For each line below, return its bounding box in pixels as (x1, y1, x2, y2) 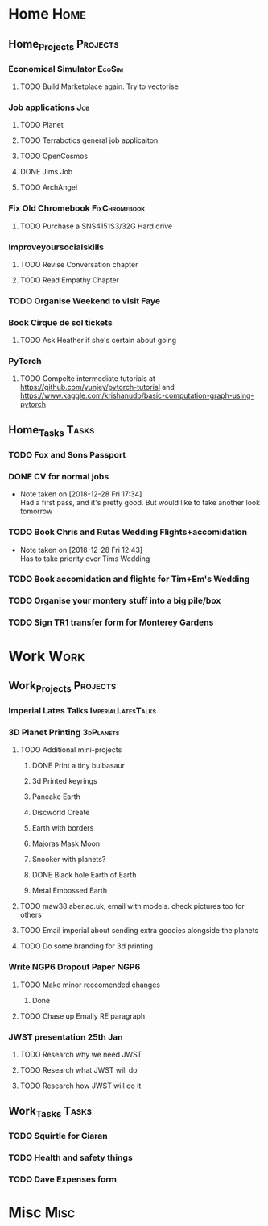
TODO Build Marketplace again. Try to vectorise (19, 82, 179, 91)
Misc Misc (8, 1203, 76, 1222)
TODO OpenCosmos (19, 151, 89, 161)
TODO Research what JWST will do (19, 1065, 138, 1074)
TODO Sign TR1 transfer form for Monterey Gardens (8, 617, 214, 628)
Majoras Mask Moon (31, 839, 101, 848)
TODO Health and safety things (8, 1152, 133, 1163)
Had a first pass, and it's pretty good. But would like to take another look (19, 498, 260, 508)
